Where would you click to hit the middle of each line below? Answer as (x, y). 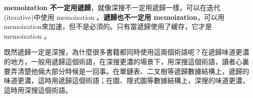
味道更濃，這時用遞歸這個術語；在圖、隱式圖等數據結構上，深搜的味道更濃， (126, 80)
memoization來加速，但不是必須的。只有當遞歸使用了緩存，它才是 (108, 26)
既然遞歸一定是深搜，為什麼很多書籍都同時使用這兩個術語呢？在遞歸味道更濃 (126, 52)
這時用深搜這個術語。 (38, 90)
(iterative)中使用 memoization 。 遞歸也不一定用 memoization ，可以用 (114, 17)
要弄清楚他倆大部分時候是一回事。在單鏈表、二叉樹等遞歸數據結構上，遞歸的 (126, 71)
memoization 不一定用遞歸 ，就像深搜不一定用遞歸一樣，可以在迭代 (112, 7)
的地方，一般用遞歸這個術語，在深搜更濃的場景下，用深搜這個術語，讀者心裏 (126, 61)
